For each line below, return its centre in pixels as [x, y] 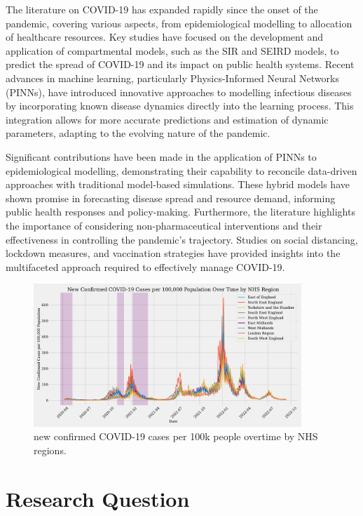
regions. [50, 450]
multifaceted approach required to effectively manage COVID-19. [145, 266]
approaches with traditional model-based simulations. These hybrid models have [178, 184]
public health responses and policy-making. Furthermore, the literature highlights [180, 212]
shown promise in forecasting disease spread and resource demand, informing [171, 198]
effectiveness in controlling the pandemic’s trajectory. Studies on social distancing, [182, 239]
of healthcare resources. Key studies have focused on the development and [165, 37]
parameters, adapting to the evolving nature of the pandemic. [138, 133]
